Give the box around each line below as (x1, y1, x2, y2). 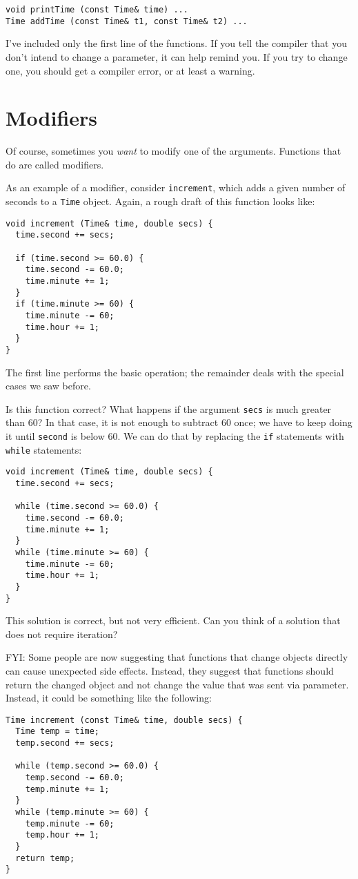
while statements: (6, 442, 82, 456)
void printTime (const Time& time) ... (6, 5, 188, 15)
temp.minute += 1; (25, 784, 110, 794)
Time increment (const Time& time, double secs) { (6, 715, 243, 725)
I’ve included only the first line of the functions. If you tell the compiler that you (6, 36, 347, 50)
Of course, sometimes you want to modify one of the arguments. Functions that (6, 144, 341, 158)
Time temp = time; (15, 726, 100, 737)
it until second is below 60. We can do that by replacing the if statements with (6, 429, 344, 443)
